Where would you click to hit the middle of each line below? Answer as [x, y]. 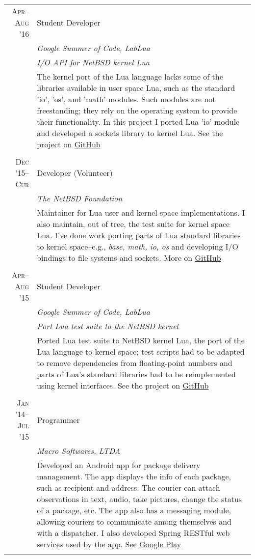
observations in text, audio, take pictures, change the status [140, 499]
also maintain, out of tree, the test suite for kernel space [133, 224]
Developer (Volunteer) [75, 173]
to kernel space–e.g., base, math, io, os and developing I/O [138, 246]
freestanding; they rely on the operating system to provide [137, 110]
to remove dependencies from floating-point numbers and [135, 363]
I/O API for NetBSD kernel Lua [93, 62]
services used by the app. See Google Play [109, 544]
